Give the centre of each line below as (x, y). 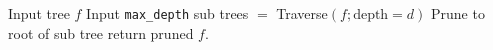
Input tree (39, 13)
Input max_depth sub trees (167, 13)
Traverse (302, 13)
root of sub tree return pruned (101, 32)
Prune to (457, 13)
